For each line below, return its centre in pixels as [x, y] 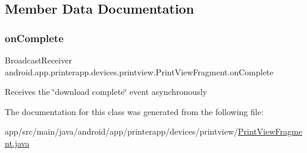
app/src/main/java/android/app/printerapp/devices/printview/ [122, 131]
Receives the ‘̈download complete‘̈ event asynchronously [106, 92]
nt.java [17, 143]
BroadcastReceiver [38, 60]
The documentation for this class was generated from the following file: [134, 111]
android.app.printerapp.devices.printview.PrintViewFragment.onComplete [139, 71]
